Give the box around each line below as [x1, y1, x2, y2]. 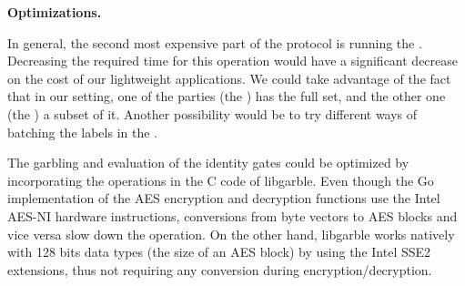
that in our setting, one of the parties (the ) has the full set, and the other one [7, 87, 446, 106]
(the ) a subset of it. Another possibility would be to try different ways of [7, 104, 418, 123]
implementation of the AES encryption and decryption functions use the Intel [7, 189, 440, 208]
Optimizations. [7, 3, 102, 21]
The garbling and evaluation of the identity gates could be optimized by [7, 153, 409, 172]
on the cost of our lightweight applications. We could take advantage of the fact [7, 68, 451, 87]
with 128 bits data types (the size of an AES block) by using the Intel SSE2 [7, 242, 431, 261]
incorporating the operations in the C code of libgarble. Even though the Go [7, 170, 434, 189]
